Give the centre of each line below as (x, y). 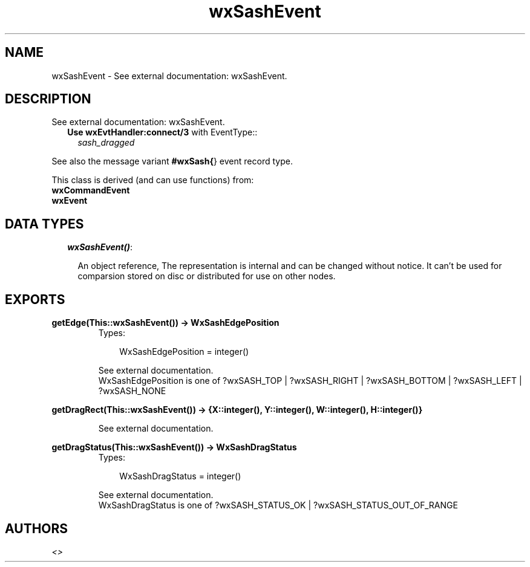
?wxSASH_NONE (132, 391)
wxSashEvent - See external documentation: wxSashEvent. (169, 76)
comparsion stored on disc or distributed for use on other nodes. (207, 276)
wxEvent (70, 201)
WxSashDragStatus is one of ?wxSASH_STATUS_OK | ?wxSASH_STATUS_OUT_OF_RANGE (278, 505)
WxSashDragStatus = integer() (180, 476)
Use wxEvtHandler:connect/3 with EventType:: (162, 132)
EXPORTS (35, 299)
